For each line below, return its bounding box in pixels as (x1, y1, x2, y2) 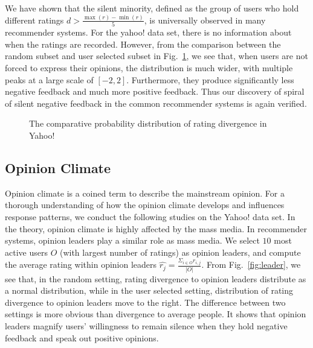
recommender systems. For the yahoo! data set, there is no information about (5, 26, 292, 39)
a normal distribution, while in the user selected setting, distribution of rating (5, 284, 294, 297)
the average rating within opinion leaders (5, 258, 157, 271)
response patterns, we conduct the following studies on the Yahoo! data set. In (5, 210, 295, 223)
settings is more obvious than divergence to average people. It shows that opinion (5, 308, 306, 320)
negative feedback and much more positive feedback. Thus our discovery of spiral (5, 85, 305, 98)
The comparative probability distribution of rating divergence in (29, 117, 267, 130)
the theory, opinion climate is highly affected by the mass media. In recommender (5, 222, 308, 235)
